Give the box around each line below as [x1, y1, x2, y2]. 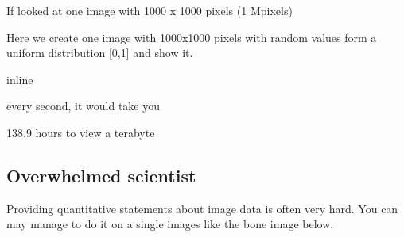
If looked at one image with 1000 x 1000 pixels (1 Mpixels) [6, 2, 293, 18]
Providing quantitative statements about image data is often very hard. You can [6, 200, 398, 216]
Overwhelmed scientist [6, 162, 196, 187]
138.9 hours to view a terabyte [6, 124, 155, 140]
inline [6, 71, 33, 87]
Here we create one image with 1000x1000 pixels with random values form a [6, 29, 377, 45]
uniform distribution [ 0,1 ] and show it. [6, 44, 193, 61]
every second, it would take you [6, 97, 160, 114]
